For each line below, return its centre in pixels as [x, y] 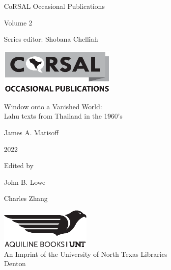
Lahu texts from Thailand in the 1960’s [63, 116]
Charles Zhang [26, 198]
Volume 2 [18, 22]
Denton [15, 263]
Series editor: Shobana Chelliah [51, 39]
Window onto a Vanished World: [53, 106]
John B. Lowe [25, 182]
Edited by [19, 165]
